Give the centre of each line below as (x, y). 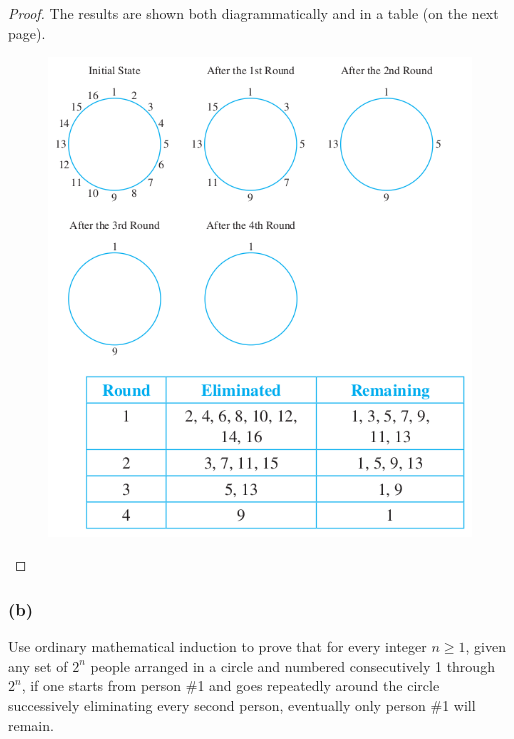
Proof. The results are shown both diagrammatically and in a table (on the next (253, 13)
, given (485, 646)
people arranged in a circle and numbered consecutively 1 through (292, 665)
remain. (31, 724)
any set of (38, 665)
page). (27, 32)
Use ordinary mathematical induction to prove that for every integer (217, 646)
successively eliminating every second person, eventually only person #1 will (242, 704)
